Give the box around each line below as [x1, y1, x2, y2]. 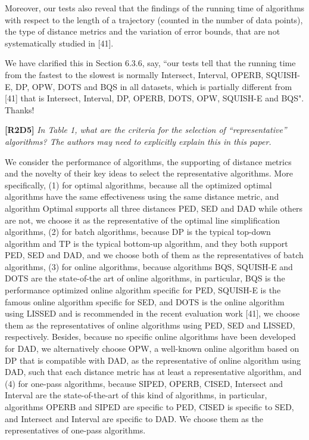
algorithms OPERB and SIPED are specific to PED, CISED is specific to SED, [5, 401, 294, 413]
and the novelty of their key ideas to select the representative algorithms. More [5, 167, 293, 179]
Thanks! [5, 103, 35, 116]
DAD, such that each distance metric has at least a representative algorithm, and [5, 365, 302, 378]
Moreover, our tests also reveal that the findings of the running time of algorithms [5, 2, 305, 14]
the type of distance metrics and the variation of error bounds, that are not [5, 25, 280, 38]
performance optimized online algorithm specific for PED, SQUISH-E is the [5, 284, 281, 296]
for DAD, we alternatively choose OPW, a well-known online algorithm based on [5, 342, 299, 355]
